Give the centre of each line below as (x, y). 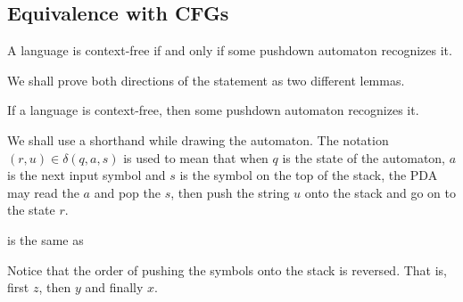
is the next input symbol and (87, 175)
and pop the (127, 192)
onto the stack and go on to (380, 192)
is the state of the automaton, (364, 157)
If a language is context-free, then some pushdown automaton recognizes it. (213, 110)
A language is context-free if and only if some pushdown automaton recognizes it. (230, 50)
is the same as (45, 239)
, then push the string (230, 192)
